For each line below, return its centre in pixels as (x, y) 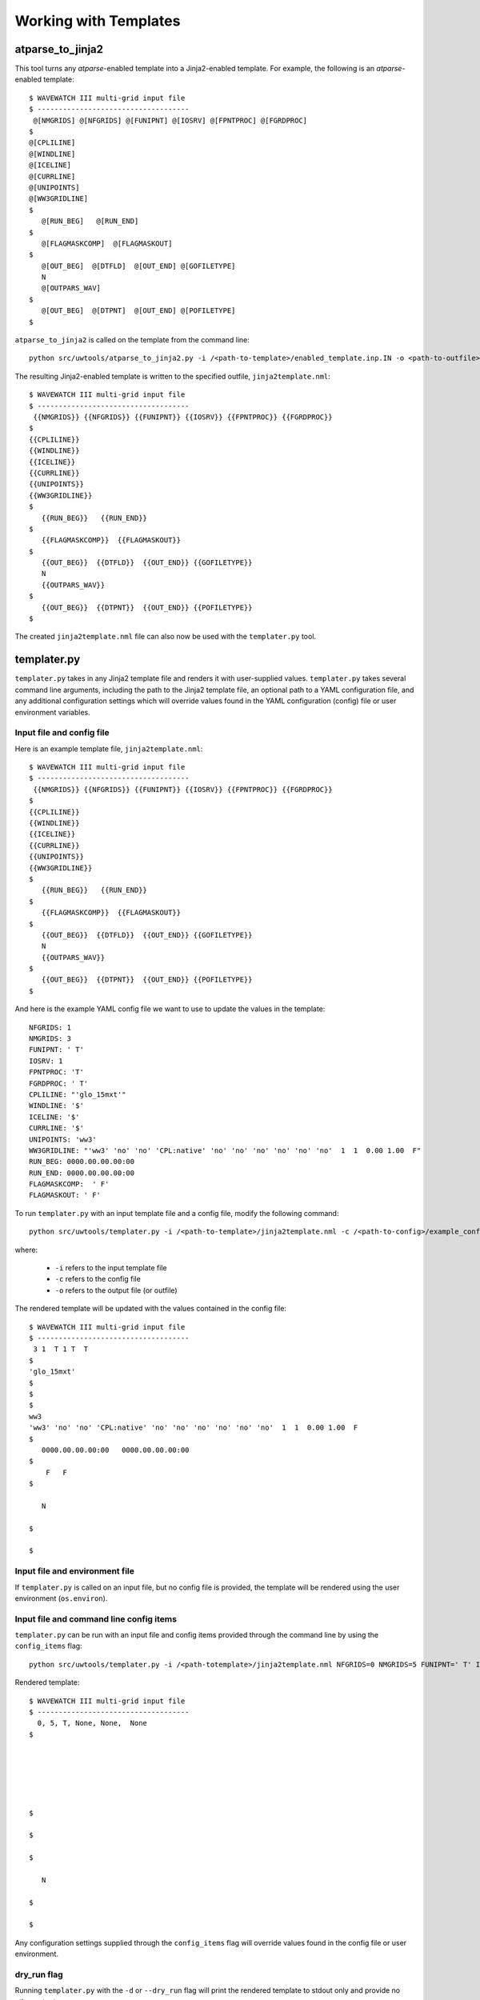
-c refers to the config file (98, 1279)
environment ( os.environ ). (61, 1598)
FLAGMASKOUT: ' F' (65, 1195)
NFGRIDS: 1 (50, 1027)
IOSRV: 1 (46, 1061)
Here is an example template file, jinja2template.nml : (109, 749)
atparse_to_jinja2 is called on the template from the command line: (132, 340)
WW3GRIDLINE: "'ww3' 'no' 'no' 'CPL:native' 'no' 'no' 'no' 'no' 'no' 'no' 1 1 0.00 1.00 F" (225, 1150)
